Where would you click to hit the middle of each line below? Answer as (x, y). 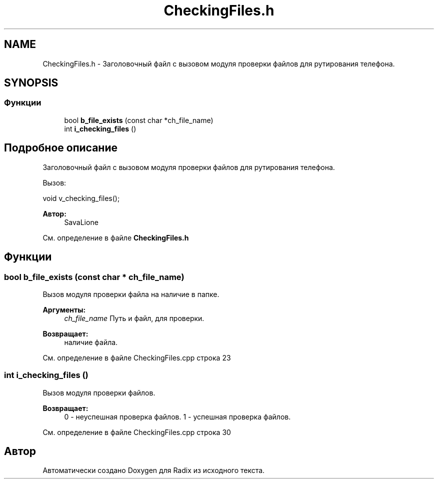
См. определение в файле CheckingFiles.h (116, 237)
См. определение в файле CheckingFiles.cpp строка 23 (137, 357)
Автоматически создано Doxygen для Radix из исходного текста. (154, 470)
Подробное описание (61, 148)
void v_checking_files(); (81, 198)
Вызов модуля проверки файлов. (99, 392)
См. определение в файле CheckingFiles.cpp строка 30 (137, 432)
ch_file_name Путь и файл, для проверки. (134, 318)
